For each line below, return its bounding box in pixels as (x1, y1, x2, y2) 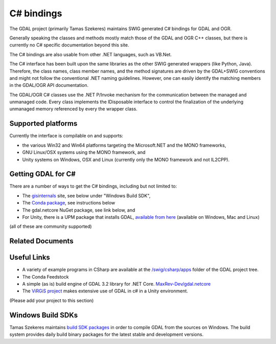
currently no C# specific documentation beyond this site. (9, 42, 129, 48)
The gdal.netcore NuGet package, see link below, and (22, 207, 135, 213)
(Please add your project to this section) (9, 297, 94, 304)
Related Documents (9, 237, 74, 245)
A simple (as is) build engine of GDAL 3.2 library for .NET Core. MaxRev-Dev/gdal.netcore (22, 281, 211, 287)
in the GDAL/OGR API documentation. (9, 82, 89, 88)
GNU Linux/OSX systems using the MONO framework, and (22, 149, 146, 155)
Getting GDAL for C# (9, 170, 76, 178)
